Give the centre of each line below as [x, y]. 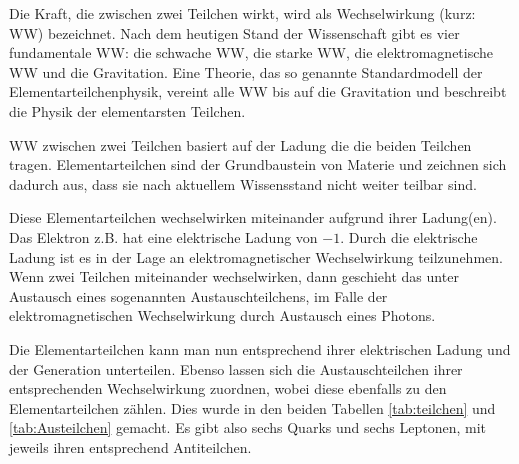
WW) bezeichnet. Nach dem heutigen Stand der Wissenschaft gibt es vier [234, 32]
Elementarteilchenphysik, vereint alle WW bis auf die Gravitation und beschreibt [258, 91]
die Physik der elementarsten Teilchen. [127, 110]
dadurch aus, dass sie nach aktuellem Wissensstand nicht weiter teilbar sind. [243, 183]
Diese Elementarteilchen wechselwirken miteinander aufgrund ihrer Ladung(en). [253, 217]
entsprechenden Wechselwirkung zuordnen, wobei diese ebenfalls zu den [228, 388]
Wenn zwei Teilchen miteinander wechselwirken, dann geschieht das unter [234, 276]
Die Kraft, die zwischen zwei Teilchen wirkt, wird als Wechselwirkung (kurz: [242, 13]
